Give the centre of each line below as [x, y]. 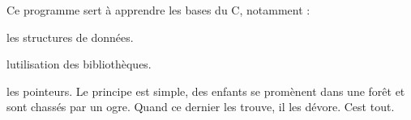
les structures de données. [70, 37]
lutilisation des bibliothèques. [79, 64]
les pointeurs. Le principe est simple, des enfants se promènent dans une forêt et [206, 91]
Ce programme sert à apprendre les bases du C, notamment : [158, 10]
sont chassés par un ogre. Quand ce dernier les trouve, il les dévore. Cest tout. [201, 107]
